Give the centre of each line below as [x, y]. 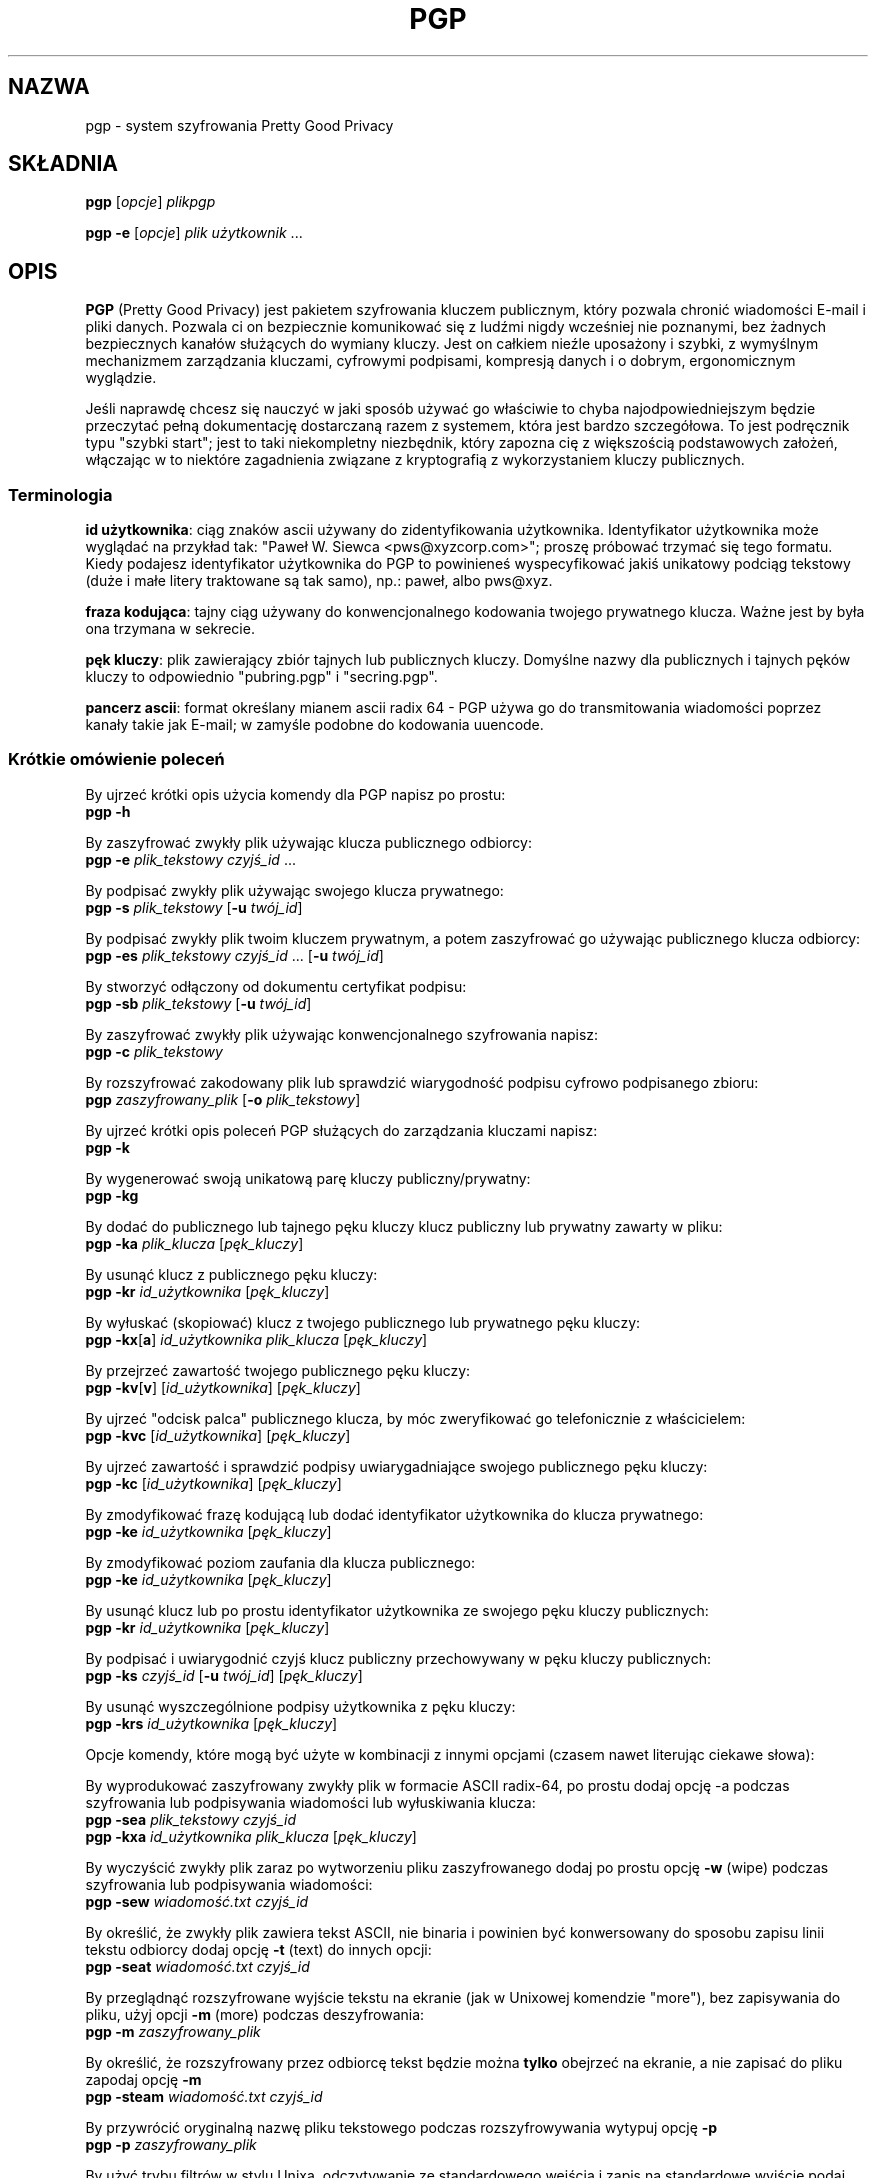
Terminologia [60, 494]
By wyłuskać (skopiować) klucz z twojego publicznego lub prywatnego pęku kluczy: [363, 1322]
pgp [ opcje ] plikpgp [150, 202]
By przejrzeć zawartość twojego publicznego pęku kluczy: [278, 1370]
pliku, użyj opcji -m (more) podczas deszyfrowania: [255, 2014]
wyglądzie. [121, 378]
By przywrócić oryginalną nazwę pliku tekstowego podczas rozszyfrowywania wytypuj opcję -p [401, 2127]
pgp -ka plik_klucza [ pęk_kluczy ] [194, 1243]
